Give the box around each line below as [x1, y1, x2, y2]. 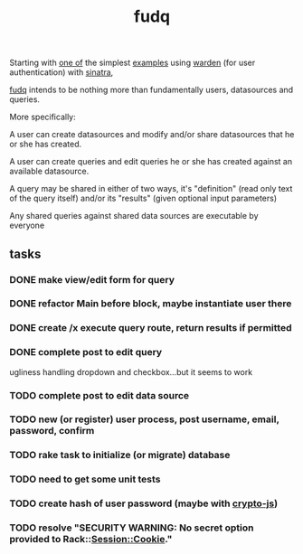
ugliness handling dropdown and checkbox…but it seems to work [9, 366, 253, 377]
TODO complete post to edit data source [9, 389, 190, 401]
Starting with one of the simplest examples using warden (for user [9, 57, 256, 69]
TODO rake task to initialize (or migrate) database [9, 449, 231, 462]
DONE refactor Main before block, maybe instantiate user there [9, 297, 292, 310]
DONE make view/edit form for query [9, 273, 175, 286]
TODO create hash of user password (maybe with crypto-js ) [9, 497, 279, 510]
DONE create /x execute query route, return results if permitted [9, 322, 292, 334]
